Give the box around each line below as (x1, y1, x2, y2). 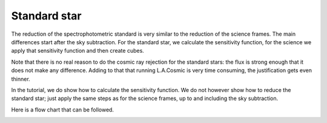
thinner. (11, 75, 30, 82)
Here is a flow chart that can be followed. (11, 106, 114, 113)
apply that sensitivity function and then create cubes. (11, 47, 145, 55)
